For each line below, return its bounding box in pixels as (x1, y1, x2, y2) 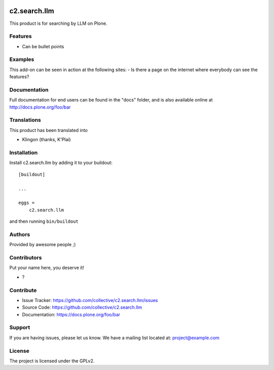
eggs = (18, 200, 35, 206)
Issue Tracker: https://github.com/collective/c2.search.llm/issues (22, 297, 158, 303)
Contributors (9, 254, 42, 261)
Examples (9, 56, 35, 63)
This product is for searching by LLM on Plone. (9, 20, 108, 26)
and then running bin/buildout (9, 218, 79, 224)
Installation (9, 149, 38, 156)
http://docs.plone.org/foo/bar (9, 104, 71, 110)
